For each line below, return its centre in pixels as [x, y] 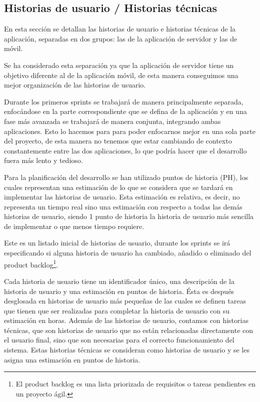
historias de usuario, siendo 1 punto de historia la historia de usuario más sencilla [129, 216]
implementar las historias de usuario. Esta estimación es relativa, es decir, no [122, 197]
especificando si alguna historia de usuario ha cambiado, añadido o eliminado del [128, 253]
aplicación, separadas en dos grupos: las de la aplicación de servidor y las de [121, 38]
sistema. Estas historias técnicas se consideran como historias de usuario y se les [127, 350]
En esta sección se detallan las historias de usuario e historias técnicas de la [120, 29]
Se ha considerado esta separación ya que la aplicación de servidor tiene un [119, 65]
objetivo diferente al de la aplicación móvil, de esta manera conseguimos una [121, 75]
